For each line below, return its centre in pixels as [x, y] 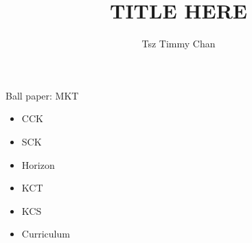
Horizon [38, 164]
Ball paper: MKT [42, 95]
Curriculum [46, 234]
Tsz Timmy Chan [179, 44]
